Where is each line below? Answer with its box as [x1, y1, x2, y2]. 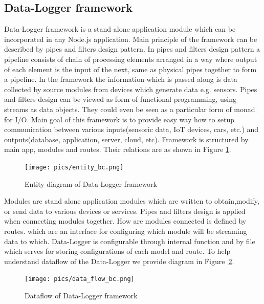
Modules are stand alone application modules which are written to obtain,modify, [4, 196, 259, 206]
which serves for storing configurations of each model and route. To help [4, 246, 231, 256]
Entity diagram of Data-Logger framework [25, 178, 157, 189]
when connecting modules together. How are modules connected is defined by [4, 215, 247, 226]
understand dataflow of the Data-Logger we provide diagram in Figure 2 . [4, 255, 234, 266]
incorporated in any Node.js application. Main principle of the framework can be [4, 33, 257, 44]
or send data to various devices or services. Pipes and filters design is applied [4, 205, 246, 216]
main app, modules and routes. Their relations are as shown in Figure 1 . [4, 144, 231, 155]
